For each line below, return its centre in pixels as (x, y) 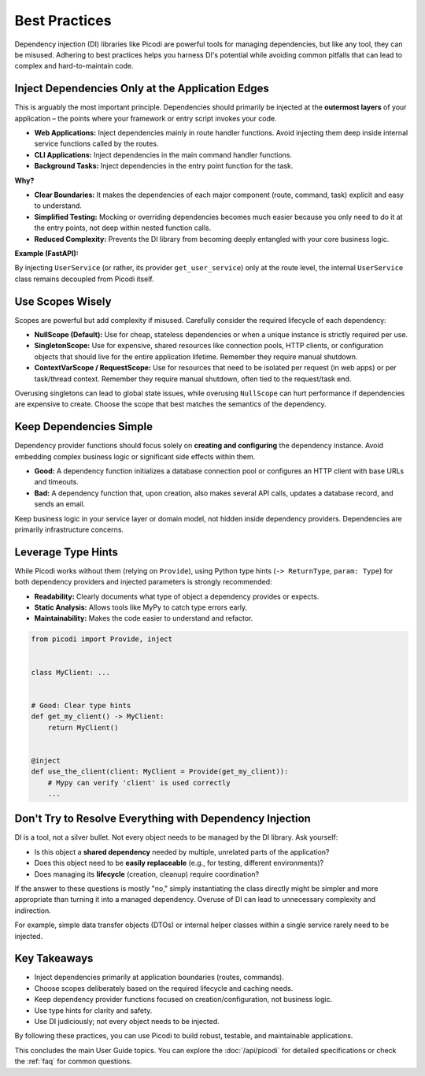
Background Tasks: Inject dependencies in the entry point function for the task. (164, 166)
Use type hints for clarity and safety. (93, 1010)
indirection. (33, 911)
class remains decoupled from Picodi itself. (84, 279)
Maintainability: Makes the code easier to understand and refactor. (144, 618)
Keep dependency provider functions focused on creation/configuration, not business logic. (183, 1000)
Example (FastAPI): (46, 253)
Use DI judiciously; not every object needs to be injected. (127, 1021)
